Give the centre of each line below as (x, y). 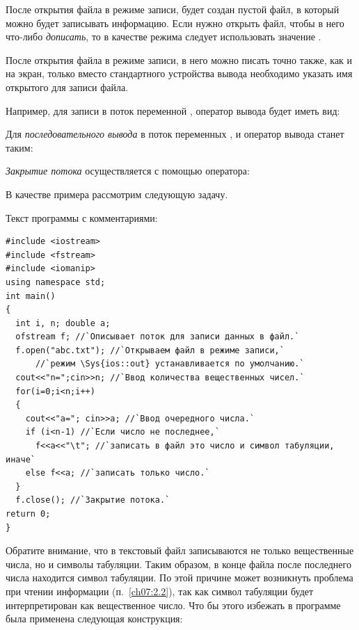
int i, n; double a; (63, 323)
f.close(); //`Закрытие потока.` (93, 500)
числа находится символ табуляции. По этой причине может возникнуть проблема (179, 577)
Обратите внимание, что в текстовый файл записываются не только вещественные (180, 550)
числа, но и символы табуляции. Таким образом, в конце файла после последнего (178, 564)
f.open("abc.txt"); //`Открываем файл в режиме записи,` (150, 350)
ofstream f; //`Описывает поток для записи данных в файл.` (158, 337)
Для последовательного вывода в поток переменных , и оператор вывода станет (175, 134)
